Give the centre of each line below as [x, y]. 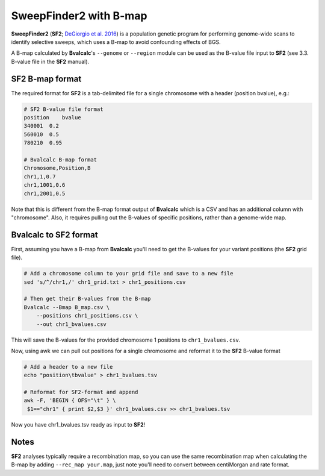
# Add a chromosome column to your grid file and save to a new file [128, 274]
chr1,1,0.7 [40, 177]
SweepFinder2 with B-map [79, 16]
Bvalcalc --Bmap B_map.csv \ [67, 307]
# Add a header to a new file [68, 367]
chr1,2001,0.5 [45, 193]
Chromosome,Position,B [57, 168]
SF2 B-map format [46, 79]
